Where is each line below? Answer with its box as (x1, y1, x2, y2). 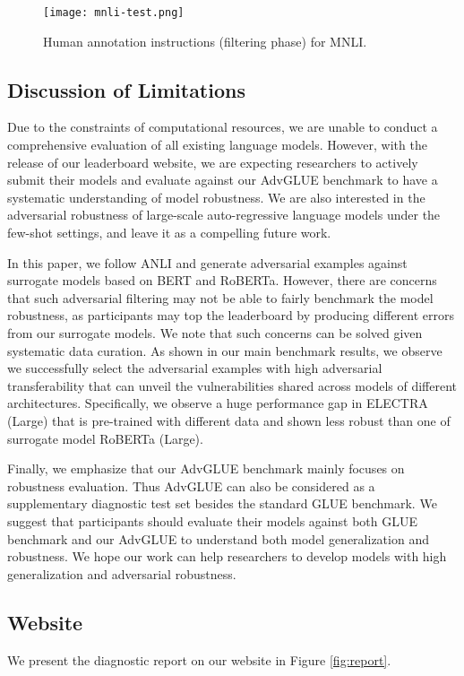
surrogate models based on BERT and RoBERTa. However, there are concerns (7, 271, 437, 290)
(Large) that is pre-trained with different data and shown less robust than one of (7, 411, 451, 429)
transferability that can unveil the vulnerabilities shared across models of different (7, 376, 457, 394)
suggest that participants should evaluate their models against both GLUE (7, 511, 417, 530)
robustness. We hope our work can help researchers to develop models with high (7, 547, 447, 566)
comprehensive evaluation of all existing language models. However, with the (7, 135, 427, 154)
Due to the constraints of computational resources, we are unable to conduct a (7, 117, 438, 136)
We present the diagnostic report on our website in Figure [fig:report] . (7, 650, 391, 669)
